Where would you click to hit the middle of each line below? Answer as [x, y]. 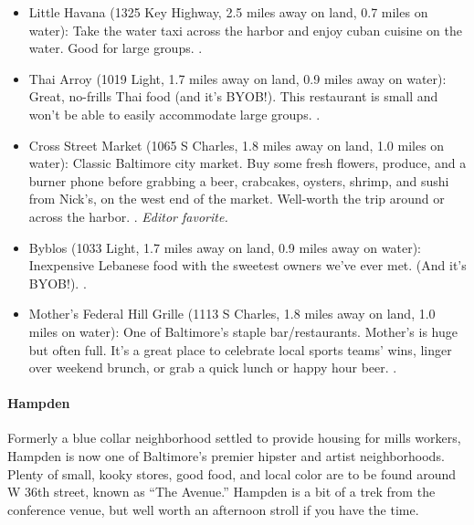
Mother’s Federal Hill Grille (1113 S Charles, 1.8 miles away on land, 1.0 [232, 314]
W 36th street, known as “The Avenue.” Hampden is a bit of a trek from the [221, 492]
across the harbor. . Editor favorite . [128, 216]
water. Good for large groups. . [116, 48]
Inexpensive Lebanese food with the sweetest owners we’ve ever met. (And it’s [248, 265]
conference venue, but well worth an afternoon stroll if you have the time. [213, 509]
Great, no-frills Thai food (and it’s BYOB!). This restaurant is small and [233, 96]
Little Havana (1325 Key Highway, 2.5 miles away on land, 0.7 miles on [228, 12]
